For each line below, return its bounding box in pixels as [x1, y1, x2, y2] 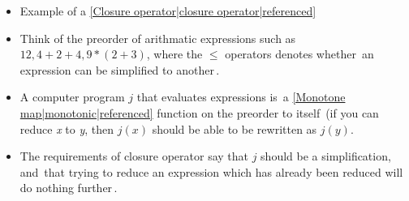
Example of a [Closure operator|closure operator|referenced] [19, 2, 316, 19]
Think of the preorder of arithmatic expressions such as [19, 29, 296, 46]
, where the [146, 45, 203, 62]
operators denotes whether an [225, 45, 374, 62]
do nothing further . [19, 179, 118, 196]
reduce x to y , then [19, 120, 114, 137]
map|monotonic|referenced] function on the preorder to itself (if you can [19, 104, 379, 121]
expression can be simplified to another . [19, 61, 220, 78]
